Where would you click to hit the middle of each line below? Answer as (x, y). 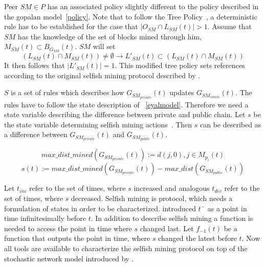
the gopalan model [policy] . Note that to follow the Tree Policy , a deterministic (131, 16)
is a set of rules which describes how (68, 92)
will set (104, 46)
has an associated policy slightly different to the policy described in (153, 6)
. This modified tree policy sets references (180, 65)
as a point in (227, 208)
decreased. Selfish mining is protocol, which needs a (152, 198)
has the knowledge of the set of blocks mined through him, (110, 36)
